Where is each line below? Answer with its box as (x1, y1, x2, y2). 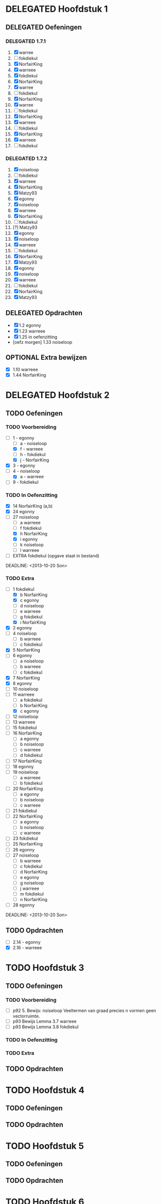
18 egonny (12, 764, 34, 769)
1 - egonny (12, 435, 35, 440)
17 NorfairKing (12, 758, 42, 764)
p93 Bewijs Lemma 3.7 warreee (12, 1018, 77, 1024)
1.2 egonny (19, 322, 41, 328)
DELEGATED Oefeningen (5, 23, 82, 31)
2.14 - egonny (12, 939, 41, 945)
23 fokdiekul (12, 836, 38, 842)
